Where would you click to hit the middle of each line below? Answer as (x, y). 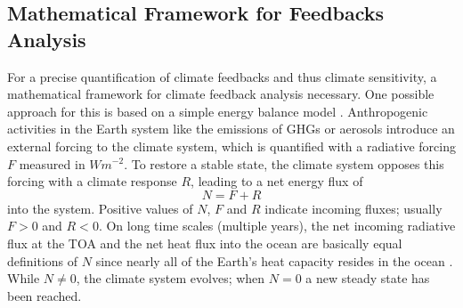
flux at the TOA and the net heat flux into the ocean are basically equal (205, 243)
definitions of (43, 260)
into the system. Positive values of (100, 208)
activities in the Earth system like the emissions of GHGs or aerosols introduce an (231, 129)
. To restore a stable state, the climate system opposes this (284, 163)
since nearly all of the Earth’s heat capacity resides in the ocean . (274, 260)
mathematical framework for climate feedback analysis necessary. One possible (221, 94)
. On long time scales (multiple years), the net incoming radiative (277, 226)
